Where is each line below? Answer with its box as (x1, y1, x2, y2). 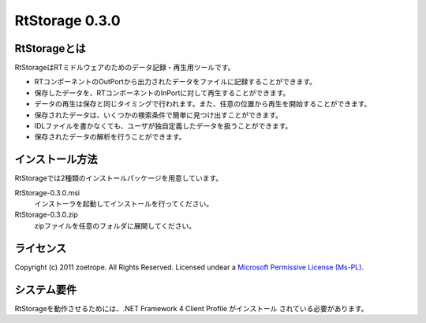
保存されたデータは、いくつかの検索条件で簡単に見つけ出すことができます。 (34, 110, 283, 120)
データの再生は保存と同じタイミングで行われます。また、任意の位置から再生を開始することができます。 (34, 99, 372, 109)
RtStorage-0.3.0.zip (14, 210, 79, 220)
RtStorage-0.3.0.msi (14, 187, 80, 197)
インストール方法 (14, 153, 98, 166)
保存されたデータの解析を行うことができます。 (34, 132, 186, 142)
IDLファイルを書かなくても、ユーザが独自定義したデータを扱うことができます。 (34, 121, 293, 131)
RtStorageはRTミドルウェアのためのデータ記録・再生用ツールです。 (14, 63, 235, 72)
